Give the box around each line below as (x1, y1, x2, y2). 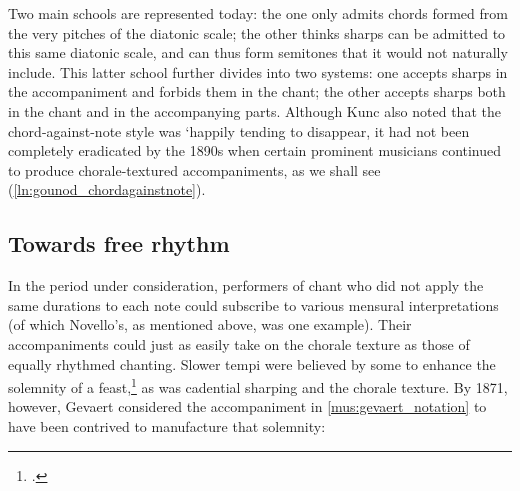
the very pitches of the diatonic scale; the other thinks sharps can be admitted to (8, 22, 506, 43)
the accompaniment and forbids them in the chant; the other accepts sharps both (8, 81, 506, 102)
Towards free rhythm (8, 228, 230, 259)
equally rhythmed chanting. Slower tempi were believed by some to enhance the (8, 353, 496, 374)
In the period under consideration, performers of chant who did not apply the (8, 275, 484, 296)
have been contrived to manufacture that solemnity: (8, 415, 326, 436)
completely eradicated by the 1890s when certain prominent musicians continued (8, 140, 502, 161)
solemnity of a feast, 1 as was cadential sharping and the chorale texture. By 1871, (8, 374, 508, 397)
